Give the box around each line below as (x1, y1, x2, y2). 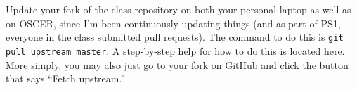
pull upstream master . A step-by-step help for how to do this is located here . (6, 43, 345, 58)
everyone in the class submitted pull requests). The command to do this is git (6, 30, 344, 44)
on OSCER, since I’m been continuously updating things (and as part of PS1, (6, 15, 341, 30)
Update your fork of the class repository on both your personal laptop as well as (6, 2, 351, 16)
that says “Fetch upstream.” (6, 71, 126, 86)
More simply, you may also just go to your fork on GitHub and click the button (6, 57, 349, 72)
